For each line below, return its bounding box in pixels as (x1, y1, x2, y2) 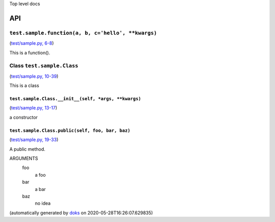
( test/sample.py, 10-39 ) (9, 73, 59, 79)
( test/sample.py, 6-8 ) (9, 40, 54, 46)
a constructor (9, 114, 38, 120)
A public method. (9, 146, 46, 152)
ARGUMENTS (9, 155, 38, 161)
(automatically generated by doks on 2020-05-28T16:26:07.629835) (9, 209, 153, 216)
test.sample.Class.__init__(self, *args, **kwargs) (9, 96, 142, 102)
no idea (35, 200, 51, 206)
